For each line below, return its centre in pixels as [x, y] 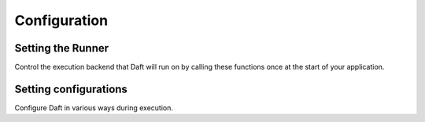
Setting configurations [71, 89]
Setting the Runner [62, 48]
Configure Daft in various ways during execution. [94, 108]
